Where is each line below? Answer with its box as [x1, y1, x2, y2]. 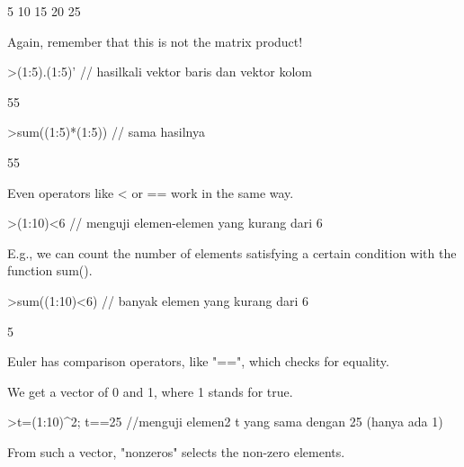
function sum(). [7, 261, 93, 280]
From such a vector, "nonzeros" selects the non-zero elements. [7, 442, 345, 461]
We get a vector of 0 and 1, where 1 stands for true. [7, 382, 293, 400]
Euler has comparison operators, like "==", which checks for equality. [7, 352, 389, 371]
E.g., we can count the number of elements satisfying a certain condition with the [7, 243, 457, 262]
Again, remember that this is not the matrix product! [7, 31, 303, 50]
